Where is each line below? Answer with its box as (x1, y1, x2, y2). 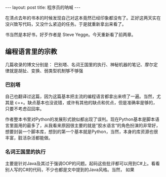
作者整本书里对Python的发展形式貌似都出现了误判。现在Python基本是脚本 (5, 116, 156, 122)
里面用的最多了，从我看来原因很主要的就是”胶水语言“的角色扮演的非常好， (9, 123, 161, 129)
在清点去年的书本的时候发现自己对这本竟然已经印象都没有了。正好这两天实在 (5, 15, 161, 21)
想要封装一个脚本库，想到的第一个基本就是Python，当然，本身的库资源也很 (5, 129, 158, 134)
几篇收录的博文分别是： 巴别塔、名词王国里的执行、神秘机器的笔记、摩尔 (5, 61, 154, 67)
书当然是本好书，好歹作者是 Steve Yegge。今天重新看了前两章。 (5, 32, 136, 38)
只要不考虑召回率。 (5, 106, 44, 112)
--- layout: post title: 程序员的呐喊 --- (5, 4, 81, 10)
